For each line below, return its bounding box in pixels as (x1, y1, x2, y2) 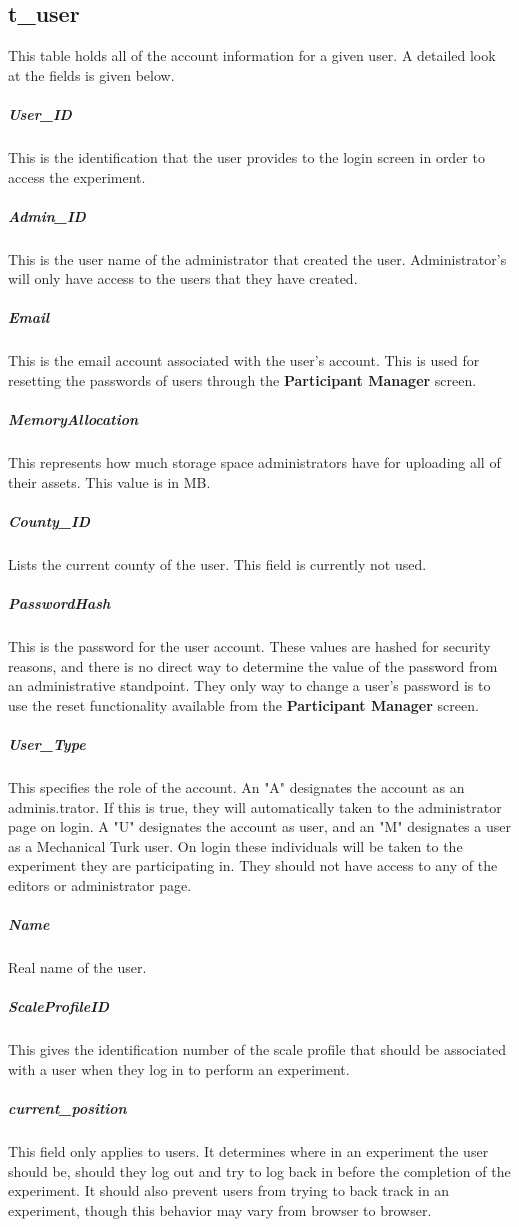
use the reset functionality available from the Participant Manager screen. (8, 694, 479, 715)
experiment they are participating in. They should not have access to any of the (8, 855, 498, 876)
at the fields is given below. (8, 64, 175, 85)
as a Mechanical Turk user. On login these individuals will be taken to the (8, 835, 463, 856)
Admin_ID (8, 205, 86, 226)
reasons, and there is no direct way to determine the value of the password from (8, 655, 498, 676)
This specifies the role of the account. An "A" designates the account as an (8, 777, 465, 798)
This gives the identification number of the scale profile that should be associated (8, 1039, 506, 1060)
